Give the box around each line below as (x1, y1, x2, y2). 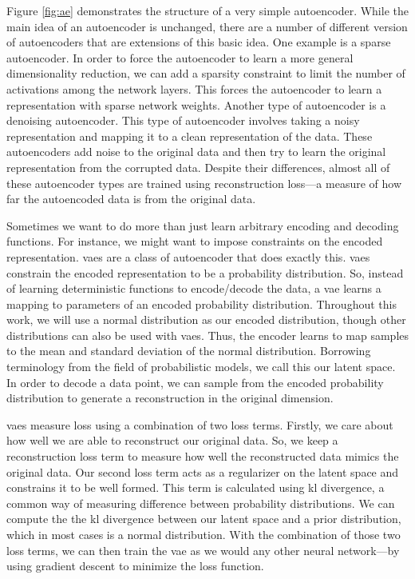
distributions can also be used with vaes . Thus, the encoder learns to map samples (6, 326, 409, 343)
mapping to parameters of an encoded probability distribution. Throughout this (6, 295, 397, 312)
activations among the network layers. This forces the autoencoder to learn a (6, 80, 382, 97)
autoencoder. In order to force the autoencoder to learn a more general (6, 49, 354, 66)
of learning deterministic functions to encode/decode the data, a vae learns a (6, 280, 381, 297)
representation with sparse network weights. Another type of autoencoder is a (6, 96, 386, 113)
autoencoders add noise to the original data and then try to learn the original (6, 143, 386, 160)
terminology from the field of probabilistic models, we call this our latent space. (6, 358, 396, 375)
